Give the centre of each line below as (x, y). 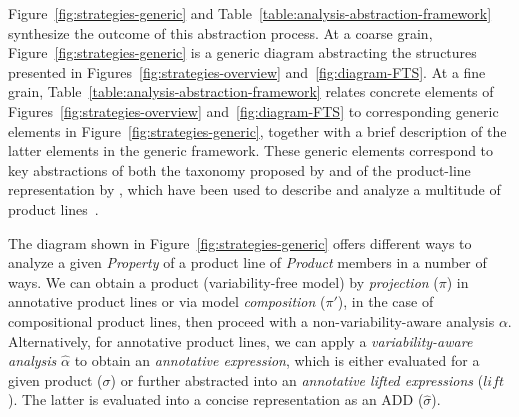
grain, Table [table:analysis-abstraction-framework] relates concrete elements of (251, 91)
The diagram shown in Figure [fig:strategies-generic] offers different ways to (240, 242)
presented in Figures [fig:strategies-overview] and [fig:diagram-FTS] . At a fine (247, 71)
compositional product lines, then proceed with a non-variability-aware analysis (251, 320)
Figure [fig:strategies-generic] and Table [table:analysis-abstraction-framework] (250, 13)
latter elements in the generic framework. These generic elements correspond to (251, 150)
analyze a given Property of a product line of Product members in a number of (247, 262)
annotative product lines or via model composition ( (167, 301)
